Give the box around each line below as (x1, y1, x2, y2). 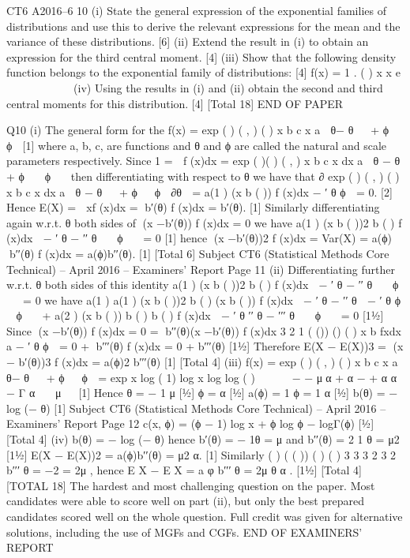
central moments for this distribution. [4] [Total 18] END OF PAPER (6, 95, 344, 111)
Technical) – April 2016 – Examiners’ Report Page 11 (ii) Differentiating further (6, 260, 395, 277)
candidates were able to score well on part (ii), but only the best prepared (6, 492, 365, 509)
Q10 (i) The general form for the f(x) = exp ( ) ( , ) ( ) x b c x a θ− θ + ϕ (6, 122, 389, 138)
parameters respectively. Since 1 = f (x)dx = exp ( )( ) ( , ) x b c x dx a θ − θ (6, 152, 401, 169)
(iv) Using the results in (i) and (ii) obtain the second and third (73, 79, 383, 95)
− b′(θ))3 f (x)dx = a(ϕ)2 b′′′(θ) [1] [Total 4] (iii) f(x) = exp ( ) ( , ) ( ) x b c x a (6, 354, 398, 370)
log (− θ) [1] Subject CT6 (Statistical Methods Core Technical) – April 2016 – (6, 399, 386, 416)
